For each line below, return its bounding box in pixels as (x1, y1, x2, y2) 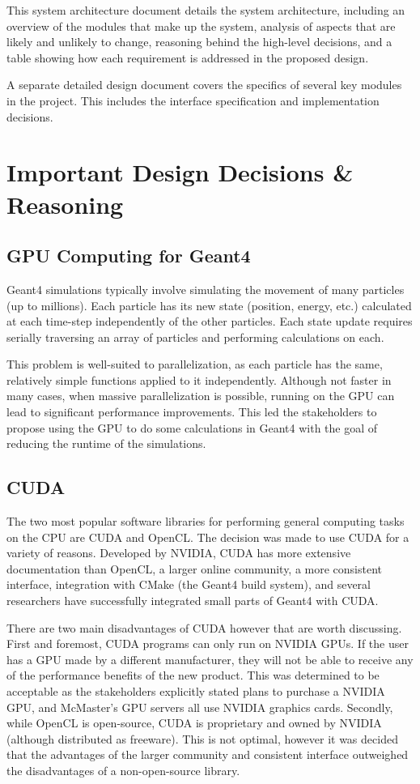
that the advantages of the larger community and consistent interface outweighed (6, 746, 409, 763)
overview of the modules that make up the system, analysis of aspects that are (6, 17, 396, 34)
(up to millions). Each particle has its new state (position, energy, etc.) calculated (6, 296, 412, 313)
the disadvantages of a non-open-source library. (6, 761, 240, 778)
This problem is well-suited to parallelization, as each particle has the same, (6, 356, 383, 373)
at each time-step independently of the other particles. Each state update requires (6, 313, 413, 330)
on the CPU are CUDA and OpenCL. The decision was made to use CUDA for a (6, 528, 409, 545)
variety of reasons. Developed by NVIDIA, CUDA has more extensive (6, 544, 351, 561)
